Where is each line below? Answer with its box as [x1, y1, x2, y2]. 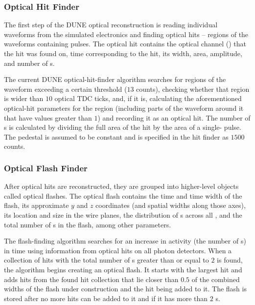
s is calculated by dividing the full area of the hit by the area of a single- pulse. [4, 122, 241, 132]
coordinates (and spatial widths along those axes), [95, 200, 246, 210]
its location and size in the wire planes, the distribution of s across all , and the [4, 209, 242, 220]
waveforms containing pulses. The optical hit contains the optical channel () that [4, 39, 247, 49]
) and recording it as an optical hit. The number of [97, 112, 251, 122]
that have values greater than [4, 112, 92, 122]
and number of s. [4, 58, 55, 68]
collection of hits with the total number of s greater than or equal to [4, 255, 209, 265]
